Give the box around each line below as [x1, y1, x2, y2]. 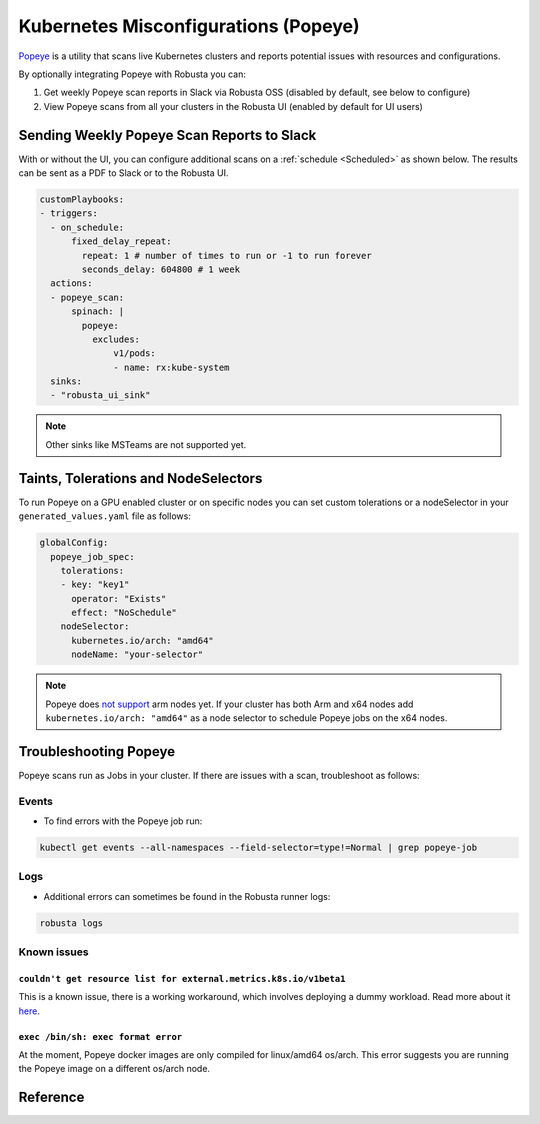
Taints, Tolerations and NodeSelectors [18, 470, 263, 487]
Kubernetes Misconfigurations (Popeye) [18, 15, 360, 37]
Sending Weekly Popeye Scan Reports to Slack [18, 126, 317, 144]
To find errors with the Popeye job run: [43, 815, 203, 827]
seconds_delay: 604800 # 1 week [81, 263, 240, 275]
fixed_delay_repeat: [71, 236, 172, 247]
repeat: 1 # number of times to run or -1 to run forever [81, 250, 372, 261]
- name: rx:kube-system [113, 361, 230, 373]
